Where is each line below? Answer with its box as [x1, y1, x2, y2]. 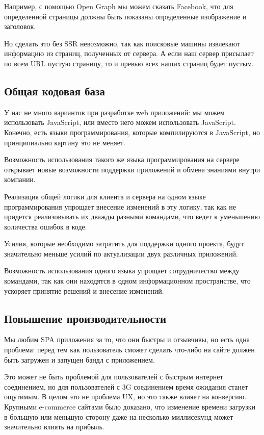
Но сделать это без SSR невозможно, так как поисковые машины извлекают [4, 38, 240, 48]
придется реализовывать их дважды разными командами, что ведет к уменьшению [4, 211, 260, 222]
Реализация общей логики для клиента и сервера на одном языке [4, 191, 206, 201]
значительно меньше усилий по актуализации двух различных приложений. [4, 248, 238, 259]
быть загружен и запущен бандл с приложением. [4, 354, 155, 365]
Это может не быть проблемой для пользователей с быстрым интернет [4, 371, 223, 382]
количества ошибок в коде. [4, 221, 87, 232]
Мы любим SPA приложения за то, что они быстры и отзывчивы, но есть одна [4, 334, 250, 345]
